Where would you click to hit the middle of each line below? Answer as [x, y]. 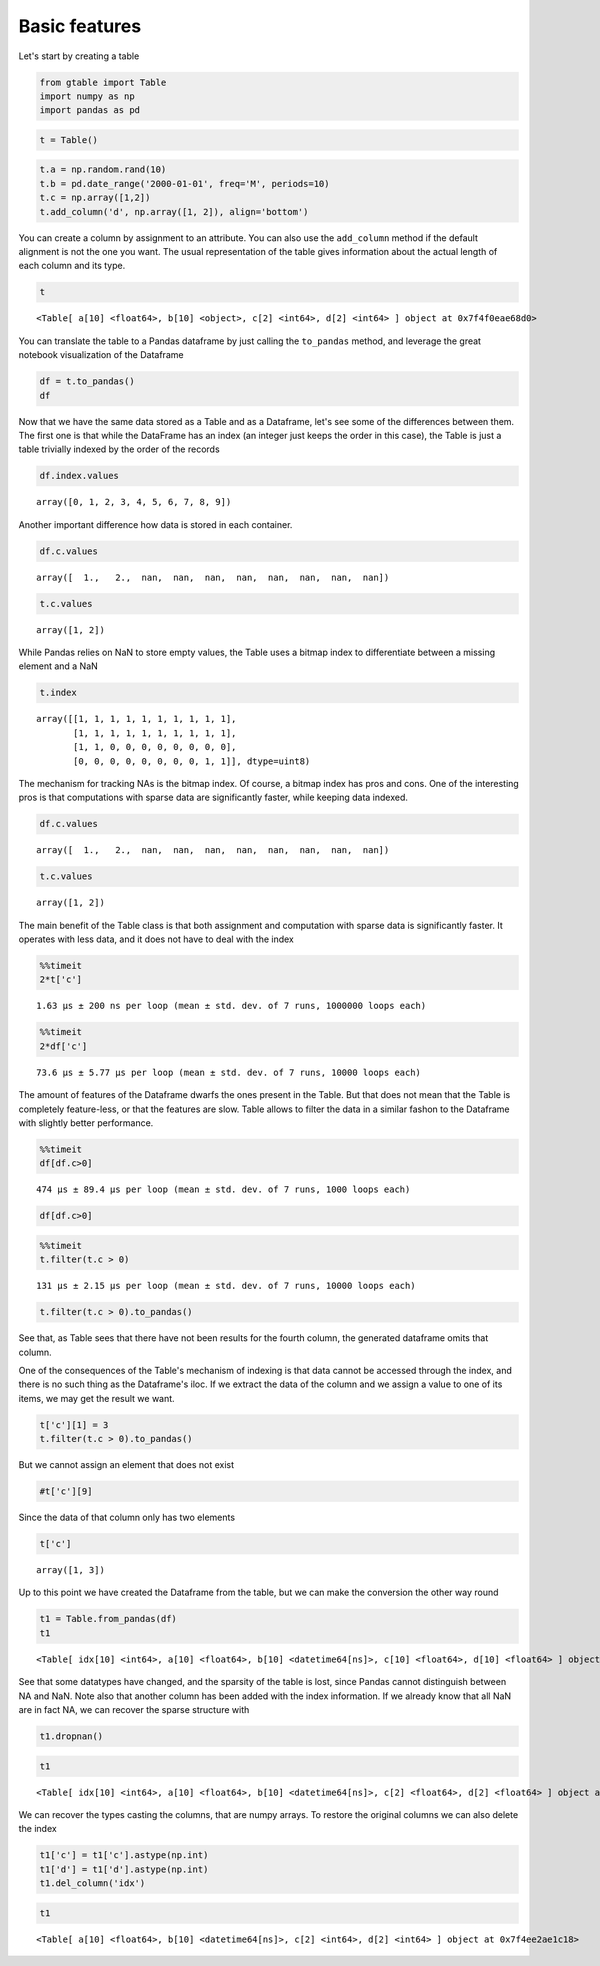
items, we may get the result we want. [96, 1398]
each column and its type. [72, 266]
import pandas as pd [89, 110]
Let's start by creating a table [79, 56]
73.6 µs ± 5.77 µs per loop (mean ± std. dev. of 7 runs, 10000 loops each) [229, 1072]
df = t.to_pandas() [87, 381]
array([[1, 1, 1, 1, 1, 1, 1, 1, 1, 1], [136, 719]
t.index [58, 693]
